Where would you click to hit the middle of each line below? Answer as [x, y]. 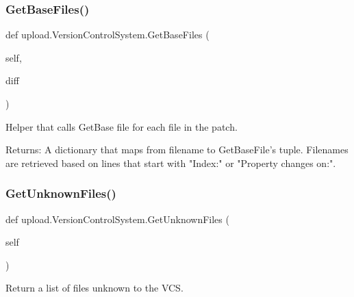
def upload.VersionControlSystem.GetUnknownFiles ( [117, 219]
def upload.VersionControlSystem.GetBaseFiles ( [108, 35]
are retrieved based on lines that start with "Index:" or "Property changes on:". [171, 163]
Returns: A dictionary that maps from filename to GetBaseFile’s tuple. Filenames [177, 150]
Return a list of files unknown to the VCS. [94, 288]
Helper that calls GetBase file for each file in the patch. [122, 126]
